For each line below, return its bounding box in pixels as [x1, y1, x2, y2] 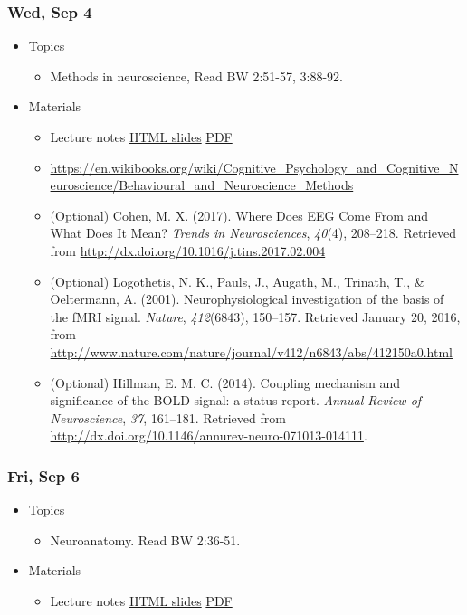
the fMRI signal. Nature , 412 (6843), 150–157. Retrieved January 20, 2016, [50, 307, 461, 326]
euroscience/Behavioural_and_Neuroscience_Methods [50, 175, 354, 194]
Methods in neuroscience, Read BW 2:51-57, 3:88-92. [50, 66, 343, 85]
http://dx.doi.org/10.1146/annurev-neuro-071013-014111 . [50, 426, 367, 445]
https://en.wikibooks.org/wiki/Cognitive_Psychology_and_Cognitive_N [50, 157, 459, 176]
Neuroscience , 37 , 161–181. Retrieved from [50, 408, 286, 427]
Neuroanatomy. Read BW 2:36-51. [50, 530, 241, 549]
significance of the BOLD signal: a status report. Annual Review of [50, 391, 422, 410]
